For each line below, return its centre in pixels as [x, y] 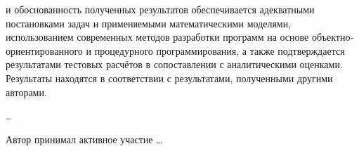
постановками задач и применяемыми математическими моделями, [149, 23]
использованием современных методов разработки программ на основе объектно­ [180, 37]
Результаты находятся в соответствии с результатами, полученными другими [169, 78]
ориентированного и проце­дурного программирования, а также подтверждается [175, 50]
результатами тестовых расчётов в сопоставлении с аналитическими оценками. [174, 64]
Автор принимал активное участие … [84, 139]
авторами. [26, 92]
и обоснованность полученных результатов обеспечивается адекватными [160, 9]
